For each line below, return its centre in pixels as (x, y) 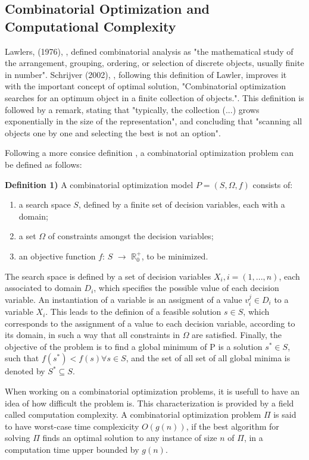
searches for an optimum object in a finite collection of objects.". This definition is (154, 97)
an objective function (57, 256)
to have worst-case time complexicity (72, 426)
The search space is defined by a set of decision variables (108, 276)
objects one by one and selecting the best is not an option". (113, 132)
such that (22, 358)
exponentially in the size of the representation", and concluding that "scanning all (154, 121)
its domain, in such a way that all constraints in (92, 335)
